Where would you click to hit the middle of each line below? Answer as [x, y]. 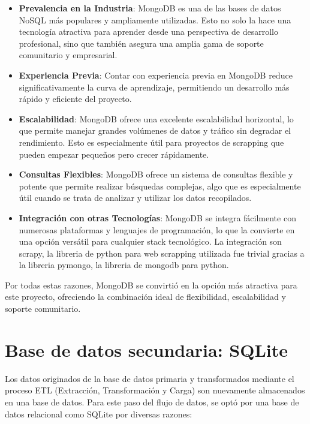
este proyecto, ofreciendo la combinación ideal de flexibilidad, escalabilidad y [145, 297]
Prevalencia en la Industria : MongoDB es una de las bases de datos [150, 8]
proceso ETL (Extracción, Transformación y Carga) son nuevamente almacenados [155, 390]
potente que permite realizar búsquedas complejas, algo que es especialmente [160, 186]
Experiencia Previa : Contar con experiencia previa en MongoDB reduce [156, 75]
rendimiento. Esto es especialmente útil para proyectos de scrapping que [151, 142]
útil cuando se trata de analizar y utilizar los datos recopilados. [135, 198]
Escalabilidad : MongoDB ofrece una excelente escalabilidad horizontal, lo [156, 118]
